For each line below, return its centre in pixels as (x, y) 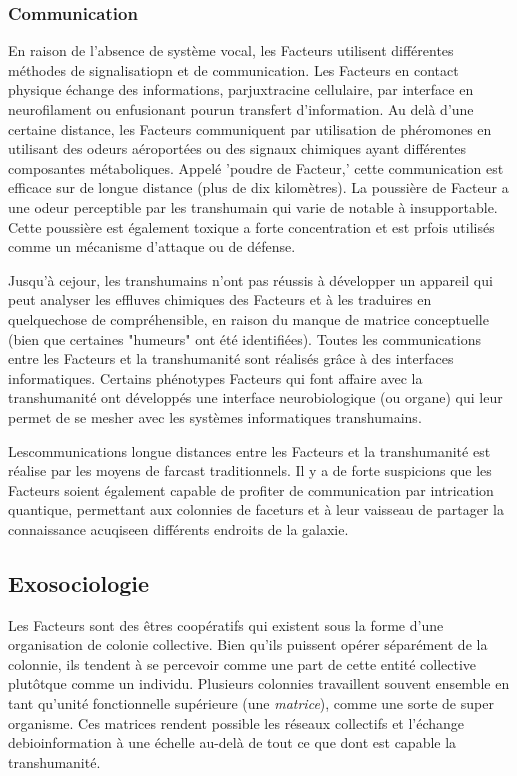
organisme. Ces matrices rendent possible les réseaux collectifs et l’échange (236, 722)
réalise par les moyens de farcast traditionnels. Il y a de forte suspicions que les (250, 470)
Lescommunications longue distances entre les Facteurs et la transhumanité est (249, 450)
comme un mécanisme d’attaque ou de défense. (152, 246)
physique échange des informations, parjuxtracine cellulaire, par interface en (241, 89)
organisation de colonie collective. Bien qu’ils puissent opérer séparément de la (248, 644)
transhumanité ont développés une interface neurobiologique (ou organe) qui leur (255, 397)
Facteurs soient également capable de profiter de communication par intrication (251, 489)
